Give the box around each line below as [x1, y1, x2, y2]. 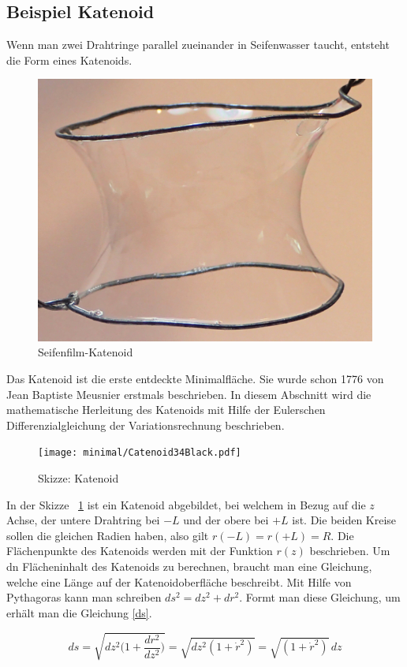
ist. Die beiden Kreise [292, 512, 397, 528]
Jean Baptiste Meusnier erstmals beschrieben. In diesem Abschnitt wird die [6, 386, 372, 402]
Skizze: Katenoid [38, 470, 119, 486]
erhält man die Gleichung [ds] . [6, 604, 152, 620]
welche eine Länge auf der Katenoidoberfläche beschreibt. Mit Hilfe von [6, 573, 352, 590]
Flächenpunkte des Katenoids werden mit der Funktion [6, 542, 273, 559]
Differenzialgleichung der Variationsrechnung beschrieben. [6, 416, 285, 433]
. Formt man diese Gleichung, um [239, 589, 401, 606]
